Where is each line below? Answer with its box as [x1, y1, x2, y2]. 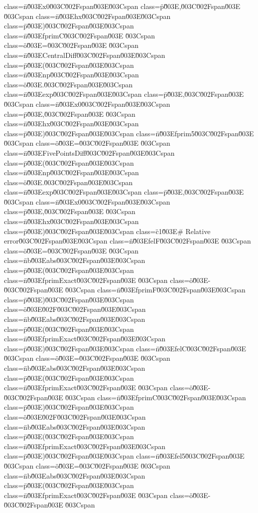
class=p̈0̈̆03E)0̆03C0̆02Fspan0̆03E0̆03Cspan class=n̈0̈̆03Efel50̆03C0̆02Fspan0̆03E [4, 451, 245, 461]
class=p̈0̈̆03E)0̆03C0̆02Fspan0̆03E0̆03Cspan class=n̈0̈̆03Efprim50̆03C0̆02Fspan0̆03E [4, 128, 254, 138]
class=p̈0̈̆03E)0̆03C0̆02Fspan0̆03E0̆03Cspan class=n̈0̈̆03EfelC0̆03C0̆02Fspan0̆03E [4, 343, 246, 353]
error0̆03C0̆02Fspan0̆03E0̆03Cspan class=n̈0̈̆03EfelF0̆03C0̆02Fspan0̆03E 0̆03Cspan [4, 236, 251, 246]
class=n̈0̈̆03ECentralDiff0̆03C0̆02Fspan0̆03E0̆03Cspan [4, 49, 165, 60]
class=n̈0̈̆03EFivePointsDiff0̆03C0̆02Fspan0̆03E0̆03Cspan [4, 147, 175, 158]
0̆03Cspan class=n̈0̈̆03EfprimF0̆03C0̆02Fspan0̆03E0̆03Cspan [65, 284, 246, 295]
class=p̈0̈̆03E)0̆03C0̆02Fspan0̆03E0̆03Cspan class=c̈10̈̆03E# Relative [4, 226, 211, 236]
